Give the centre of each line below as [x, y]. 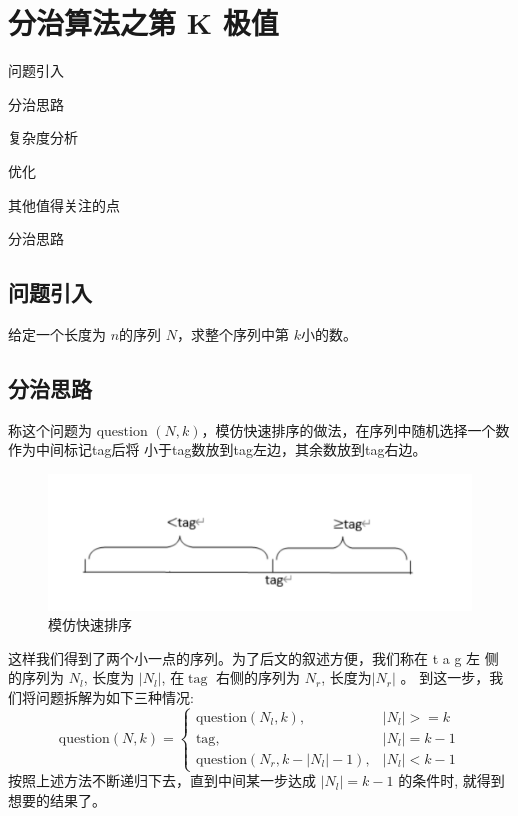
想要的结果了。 [57, 799]
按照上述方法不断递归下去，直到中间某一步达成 [162, 780]
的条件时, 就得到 [451, 780]
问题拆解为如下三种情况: [114, 696]
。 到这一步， [445, 677]
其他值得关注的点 [64, 204]
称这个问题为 [50, 429]
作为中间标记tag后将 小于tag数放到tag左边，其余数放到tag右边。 [217, 449]
